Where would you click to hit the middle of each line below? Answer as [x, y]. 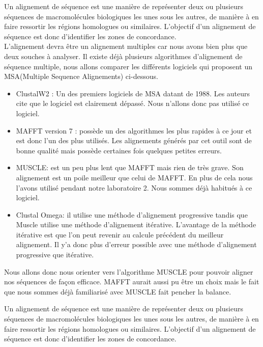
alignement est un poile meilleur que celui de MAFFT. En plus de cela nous [134, 177]
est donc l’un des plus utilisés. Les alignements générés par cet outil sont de [134, 140]
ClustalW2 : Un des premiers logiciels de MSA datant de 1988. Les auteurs [133, 93]
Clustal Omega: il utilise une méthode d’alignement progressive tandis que [132, 214]
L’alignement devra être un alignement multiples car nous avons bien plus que [126, 46]
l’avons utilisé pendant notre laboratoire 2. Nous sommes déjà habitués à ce [134, 187]
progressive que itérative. [55, 255]
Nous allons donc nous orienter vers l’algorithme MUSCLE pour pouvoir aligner [129, 271]
